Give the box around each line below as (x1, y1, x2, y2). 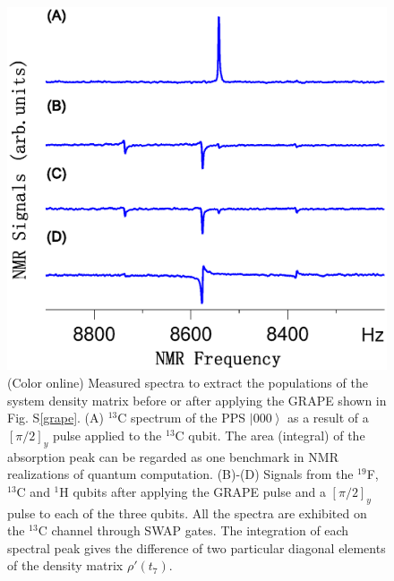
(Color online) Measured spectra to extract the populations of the (7, 372, 368, 391)
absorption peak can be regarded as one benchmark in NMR (7, 447, 338, 466)
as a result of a (287, 408, 369, 427)
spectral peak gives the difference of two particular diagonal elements (7, 538, 386, 557)
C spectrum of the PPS (117, 408, 246, 427)
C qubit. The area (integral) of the (175, 425, 365, 444)
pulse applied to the (52, 425, 162, 444)
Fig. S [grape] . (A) (7, 408, 104, 427)
